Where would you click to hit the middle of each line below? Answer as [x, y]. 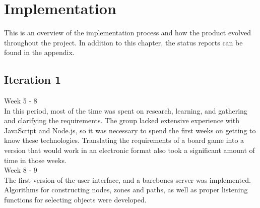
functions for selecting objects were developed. [75, 200]
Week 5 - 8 [21, 101]
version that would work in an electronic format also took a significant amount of [129, 150]
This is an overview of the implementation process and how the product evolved [128, 33]
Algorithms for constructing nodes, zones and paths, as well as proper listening [126, 190]
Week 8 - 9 [21, 170]
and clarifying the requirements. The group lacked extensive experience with [122, 120]
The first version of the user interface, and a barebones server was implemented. [127, 179]
